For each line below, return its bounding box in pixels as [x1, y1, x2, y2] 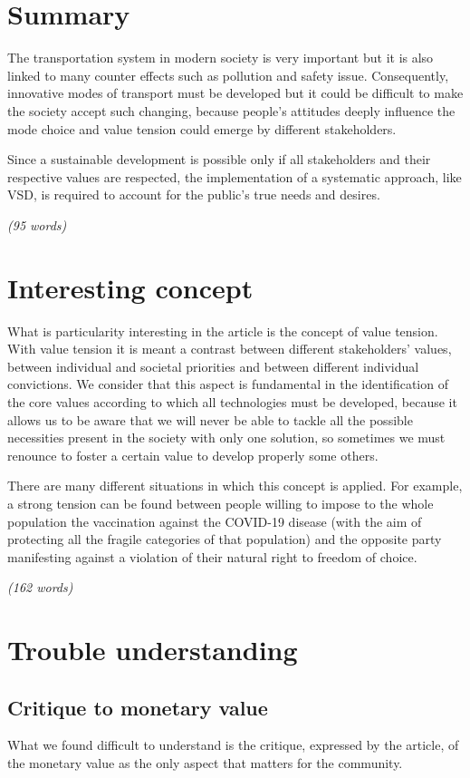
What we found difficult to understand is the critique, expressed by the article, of [7, 735, 459, 754]
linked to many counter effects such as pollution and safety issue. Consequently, [7, 65, 449, 84]
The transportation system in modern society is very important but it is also [7, 48, 434, 67]
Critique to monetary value [7, 693, 268, 721]
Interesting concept [7, 268, 254, 306]
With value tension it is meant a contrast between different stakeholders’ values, [7, 339, 452, 358]
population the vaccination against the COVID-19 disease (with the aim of [7, 511, 422, 530]
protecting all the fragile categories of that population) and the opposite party [7, 530, 442, 549]
